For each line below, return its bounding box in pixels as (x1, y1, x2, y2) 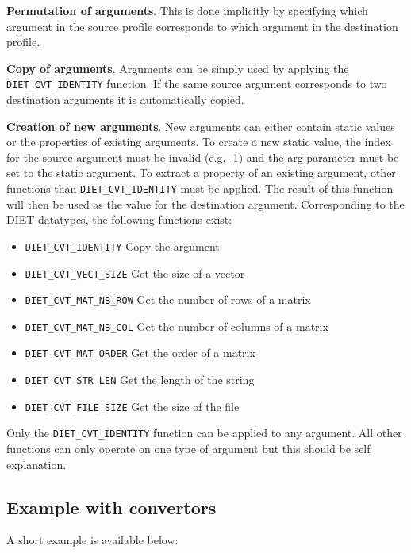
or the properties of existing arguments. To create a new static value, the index (6, 133, 391, 150)
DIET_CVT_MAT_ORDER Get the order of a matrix (25, 344, 255, 361)
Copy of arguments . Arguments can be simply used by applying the (6, 60, 349, 76)
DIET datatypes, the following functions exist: (6, 211, 232, 228)
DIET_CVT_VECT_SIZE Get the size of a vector (25, 264, 245, 281)
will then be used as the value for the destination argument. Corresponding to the (6, 195, 405, 212)
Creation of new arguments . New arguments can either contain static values (6, 117, 395, 134)
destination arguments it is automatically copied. (6, 91, 244, 108)
